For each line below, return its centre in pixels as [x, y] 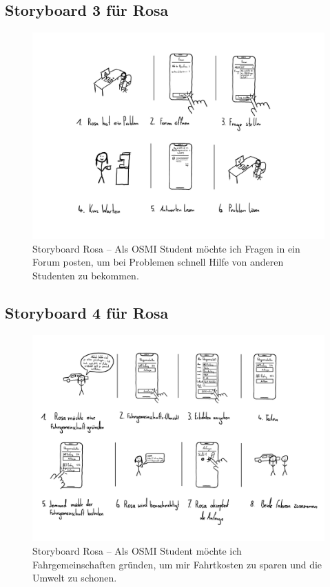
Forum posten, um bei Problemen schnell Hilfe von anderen [158, 262]
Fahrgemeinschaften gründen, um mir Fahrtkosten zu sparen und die [177, 564]
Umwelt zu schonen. [75, 578]
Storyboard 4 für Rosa [87, 312]
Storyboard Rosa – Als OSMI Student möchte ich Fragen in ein [166, 248]
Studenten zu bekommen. [86, 275]
